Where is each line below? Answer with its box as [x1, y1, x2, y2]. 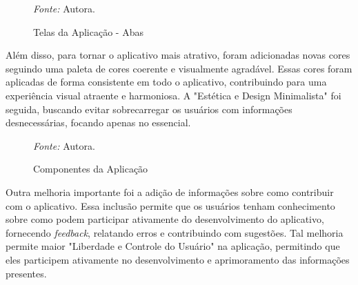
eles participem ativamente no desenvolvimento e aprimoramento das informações [6, 252, 350, 266]
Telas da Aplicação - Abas [33, 24, 143, 39]
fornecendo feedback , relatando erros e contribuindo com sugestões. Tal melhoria [6, 225, 344, 239]
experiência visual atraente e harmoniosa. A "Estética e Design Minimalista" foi [6, 88, 341, 102]
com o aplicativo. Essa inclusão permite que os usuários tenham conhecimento [6, 198, 335, 213]
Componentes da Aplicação [33, 161, 148, 176]
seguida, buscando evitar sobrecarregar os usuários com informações [6, 101, 292, 116]
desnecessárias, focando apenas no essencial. [6, 115, 191, 130]
